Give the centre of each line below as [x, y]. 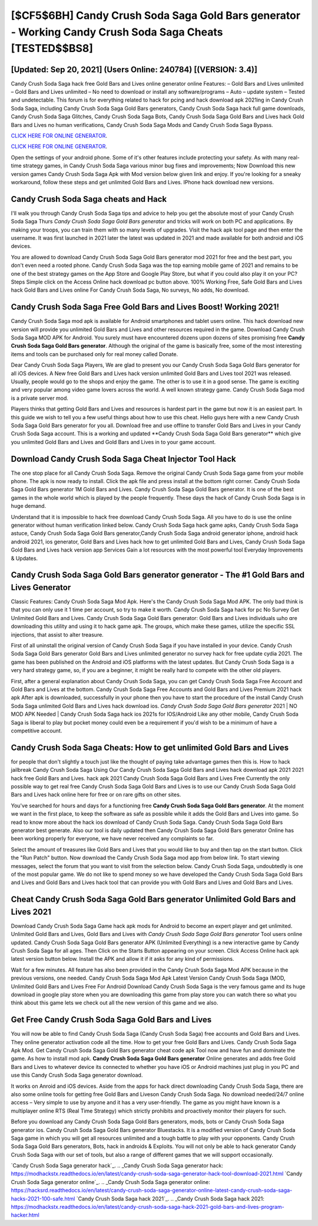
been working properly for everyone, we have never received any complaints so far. [112, 839]
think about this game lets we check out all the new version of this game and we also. [115, 1003]
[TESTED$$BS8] [52, 49]
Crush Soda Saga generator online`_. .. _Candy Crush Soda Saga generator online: [110, 1182]
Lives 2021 [31, 912]
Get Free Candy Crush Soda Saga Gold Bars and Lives [111, 1020]
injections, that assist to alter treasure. [57, 634]
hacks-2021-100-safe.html [43, 1198]
